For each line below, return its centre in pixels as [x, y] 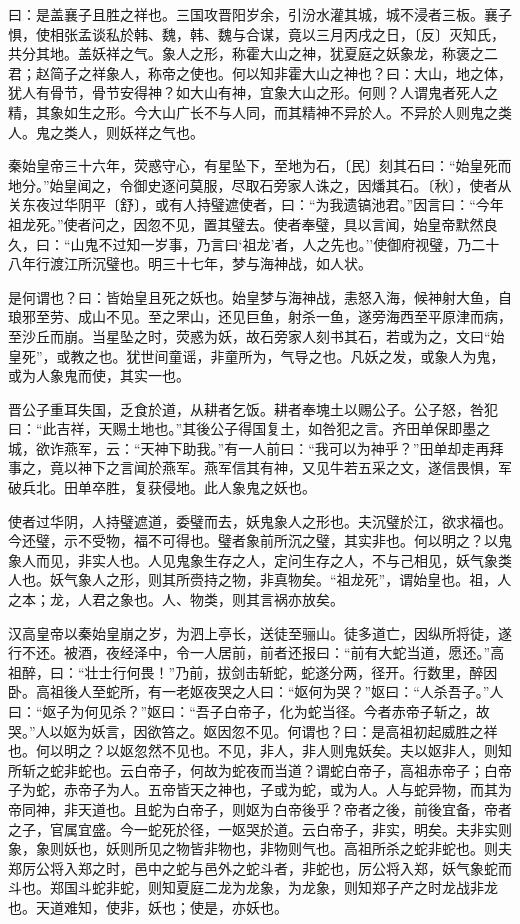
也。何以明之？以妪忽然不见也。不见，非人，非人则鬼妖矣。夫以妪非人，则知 [260, 750]
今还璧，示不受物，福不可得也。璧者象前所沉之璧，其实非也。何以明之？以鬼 [260, 540]
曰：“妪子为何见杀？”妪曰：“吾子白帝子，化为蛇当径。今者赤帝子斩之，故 [249, 711]
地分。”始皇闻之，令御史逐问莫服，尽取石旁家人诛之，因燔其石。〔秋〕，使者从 [260, 184]
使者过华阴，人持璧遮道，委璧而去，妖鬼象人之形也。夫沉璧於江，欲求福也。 [260, 520]
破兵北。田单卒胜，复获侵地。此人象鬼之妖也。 [162, 487]
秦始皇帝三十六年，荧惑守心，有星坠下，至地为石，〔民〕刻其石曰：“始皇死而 [260, 165]
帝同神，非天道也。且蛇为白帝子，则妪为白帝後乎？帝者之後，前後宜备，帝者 [260, 808]
